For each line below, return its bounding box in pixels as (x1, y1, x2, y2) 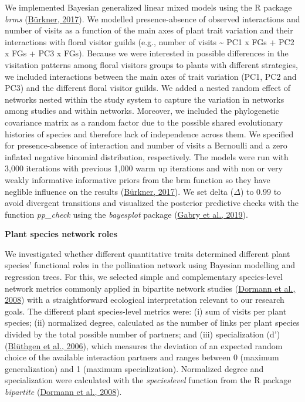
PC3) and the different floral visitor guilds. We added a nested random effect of (5, 82, 291, 94)
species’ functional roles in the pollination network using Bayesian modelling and (5, 259, 295, 271)
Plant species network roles (5, 228, 118, 240)
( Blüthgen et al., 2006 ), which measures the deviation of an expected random (5, 339, 283, 352)
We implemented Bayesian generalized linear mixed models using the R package (5, 1, 292, 13)
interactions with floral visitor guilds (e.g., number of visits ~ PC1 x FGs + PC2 (5, 35, 294, 48)
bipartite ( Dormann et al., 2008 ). (5, 386, 122, 397)
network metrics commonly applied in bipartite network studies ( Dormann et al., (5, 282, 296, 294)
